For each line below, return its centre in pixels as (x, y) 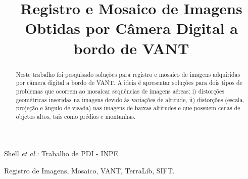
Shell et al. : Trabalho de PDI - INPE (61, 153)
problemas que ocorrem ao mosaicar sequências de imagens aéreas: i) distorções (120, 91)
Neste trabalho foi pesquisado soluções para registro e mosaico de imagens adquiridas (128, 74)
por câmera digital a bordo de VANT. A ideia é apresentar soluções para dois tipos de (129, 83)
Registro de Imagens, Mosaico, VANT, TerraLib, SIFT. (89, 171)
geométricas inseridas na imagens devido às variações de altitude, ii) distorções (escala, (130, 99)
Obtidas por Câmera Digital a (131, 28)
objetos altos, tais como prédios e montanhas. (76, 116)
